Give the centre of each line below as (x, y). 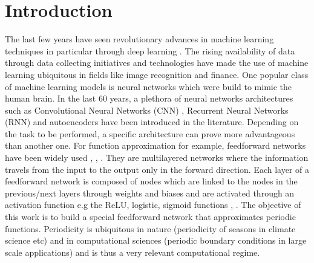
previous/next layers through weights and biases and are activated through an (150, 193)
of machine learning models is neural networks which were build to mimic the (149, 86)
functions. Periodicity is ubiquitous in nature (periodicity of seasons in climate (150, 228)
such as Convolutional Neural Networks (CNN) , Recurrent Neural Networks (147, 110)
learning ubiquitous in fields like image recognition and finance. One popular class (157, 74)
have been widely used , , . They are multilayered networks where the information (157, 157)
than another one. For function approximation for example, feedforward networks (155, 145)
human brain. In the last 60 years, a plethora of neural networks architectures (149, 98)
